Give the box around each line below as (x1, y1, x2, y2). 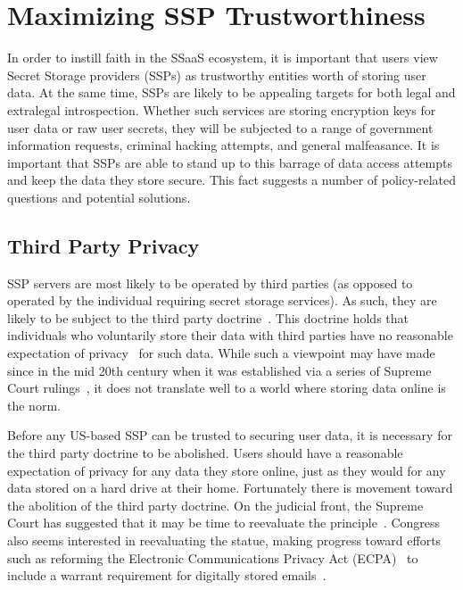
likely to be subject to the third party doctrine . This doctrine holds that (7, 308, 409, 327)
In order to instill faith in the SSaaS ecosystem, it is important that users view (7, 48, 438, 67)
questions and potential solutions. (7, 187, 191, 206)
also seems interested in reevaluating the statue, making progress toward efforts (7, 530, 442, 549)
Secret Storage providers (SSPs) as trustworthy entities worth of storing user (7, 65, 426, 84)
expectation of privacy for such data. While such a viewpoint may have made (7, 344, 435, 362)
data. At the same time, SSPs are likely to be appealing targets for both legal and (7, 83, 456, 102)
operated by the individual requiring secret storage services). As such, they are (7, 291, 437, 310)
